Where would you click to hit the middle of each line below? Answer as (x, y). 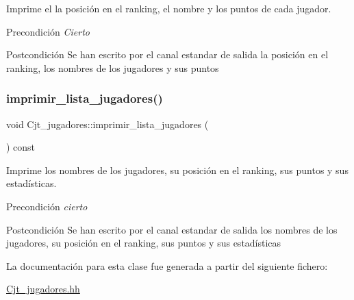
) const (21, 147)
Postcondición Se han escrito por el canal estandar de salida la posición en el (167, 54)
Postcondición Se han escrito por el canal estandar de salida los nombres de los (172, 229)
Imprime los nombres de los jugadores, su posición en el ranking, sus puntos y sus (177, 170)
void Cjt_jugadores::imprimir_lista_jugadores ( (108, 124)
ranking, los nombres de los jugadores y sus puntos (113, 67)
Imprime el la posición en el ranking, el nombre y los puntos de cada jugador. (169, 8)
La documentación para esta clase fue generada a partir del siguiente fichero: (167, 265)
